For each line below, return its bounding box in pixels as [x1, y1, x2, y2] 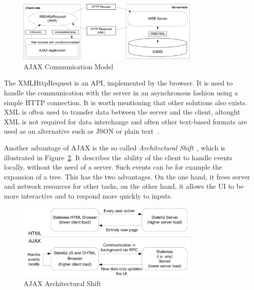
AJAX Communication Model [24, 61, 113, 71]
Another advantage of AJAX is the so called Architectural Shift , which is [4, 143, 226, 153]
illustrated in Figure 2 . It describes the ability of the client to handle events [4, 152, 232, 162]
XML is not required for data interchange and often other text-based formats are [4, 116, 247, 126]
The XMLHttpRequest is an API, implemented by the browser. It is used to [4, 78, 233, 88]
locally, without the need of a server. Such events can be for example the [4, 162, 222, 172]
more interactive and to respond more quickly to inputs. [4, 191, 173, 201]
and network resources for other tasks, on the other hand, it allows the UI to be [4, 181, 244, 191]
